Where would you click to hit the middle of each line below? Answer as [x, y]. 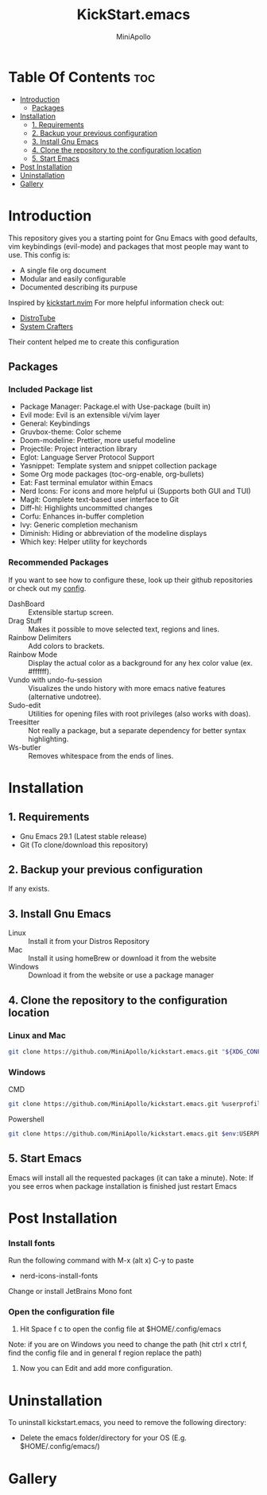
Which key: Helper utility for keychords [83, 542]
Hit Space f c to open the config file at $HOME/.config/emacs [120, 1329]
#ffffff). [40, 671]
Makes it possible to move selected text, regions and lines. [124, 629]
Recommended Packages [58, 562]
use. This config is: [39, 254]
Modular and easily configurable [73, 278]
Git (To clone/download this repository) [84, 845]
